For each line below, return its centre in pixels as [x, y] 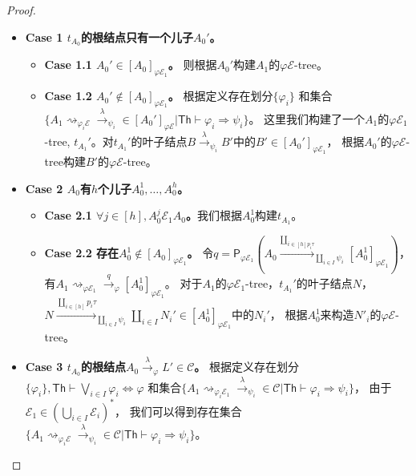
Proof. [21, 10]
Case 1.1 [68, 65]
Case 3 [44, 367]
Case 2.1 [68, 215]
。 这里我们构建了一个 [307, 118]
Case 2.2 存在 [82, 253]
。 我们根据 [214, 215]
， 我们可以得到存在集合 [178, 411]
